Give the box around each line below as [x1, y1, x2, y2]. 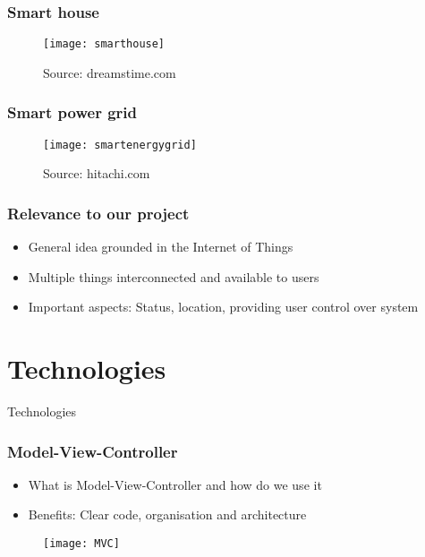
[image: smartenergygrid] [43, 138, 197, 151]
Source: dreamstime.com [43, 63, 176, 81]
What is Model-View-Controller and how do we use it [28, 475, 322, 493]
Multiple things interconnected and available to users [28, 267, 319, 286]
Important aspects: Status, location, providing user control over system [28, 297, 419, 316]
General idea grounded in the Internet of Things [28, 237, 293, 256]
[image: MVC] [43, 537, 120, 551]
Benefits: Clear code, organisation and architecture [28, 505, 307, 524]
